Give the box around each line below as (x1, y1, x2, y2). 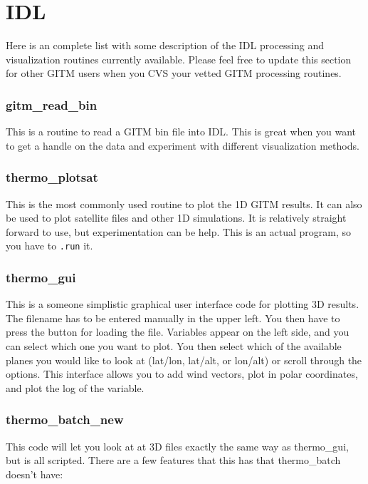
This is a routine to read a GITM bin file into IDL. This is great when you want (6, 124, 357, 139)
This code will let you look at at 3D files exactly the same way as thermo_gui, (6, 438, 349, 453)
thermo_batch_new (6, 411, 124, 428)
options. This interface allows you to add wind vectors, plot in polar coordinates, (6, 366, 358, 381)
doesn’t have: (6, 466, 63, 481)
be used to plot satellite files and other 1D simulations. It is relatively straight (6, 210, 347, 225)
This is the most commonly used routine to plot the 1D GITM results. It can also (6, 196, 362, 211)
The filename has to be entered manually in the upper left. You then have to (6, 310, 340, 325)
